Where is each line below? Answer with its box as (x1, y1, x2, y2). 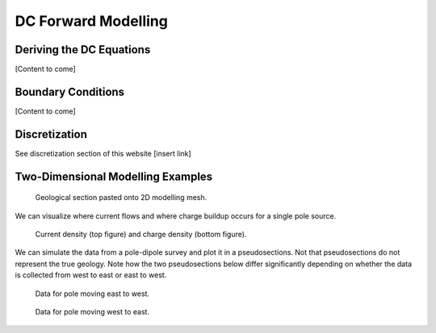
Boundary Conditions (15, 85, 125, 98)
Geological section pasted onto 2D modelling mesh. (35, 193, 208, 202)
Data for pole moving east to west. (35, 289, 149, 298)
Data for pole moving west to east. (35, 307, 149, 317)
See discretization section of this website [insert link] (15, 148, 191, 158)
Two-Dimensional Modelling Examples (15, 169, 213, 183)
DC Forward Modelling (15, 12, 169, 30)
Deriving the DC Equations (15, 43, 151, 56)
